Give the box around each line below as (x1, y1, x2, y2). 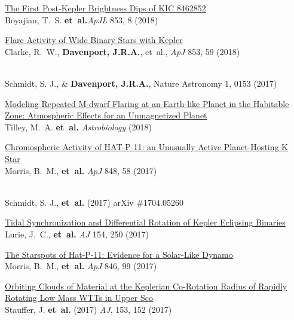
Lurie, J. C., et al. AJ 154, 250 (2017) (5, 227, 149, 240)
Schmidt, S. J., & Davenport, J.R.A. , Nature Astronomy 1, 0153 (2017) (5, 77, 277, 89)
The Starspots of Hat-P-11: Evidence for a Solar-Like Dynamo (5, 248, 233, 260)
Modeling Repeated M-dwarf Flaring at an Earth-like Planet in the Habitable (5, 97, 289, 109)
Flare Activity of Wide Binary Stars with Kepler (5, 33, 183, 46)
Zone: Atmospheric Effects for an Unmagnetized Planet (5, 109, 207, 121)
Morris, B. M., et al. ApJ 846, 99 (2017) (5, 260, 157, 272)
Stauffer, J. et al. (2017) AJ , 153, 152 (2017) (5, 303, 172, 315)
